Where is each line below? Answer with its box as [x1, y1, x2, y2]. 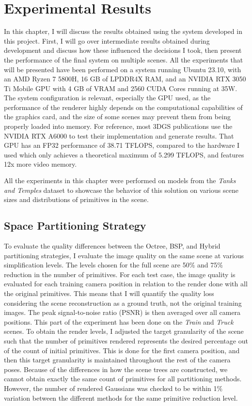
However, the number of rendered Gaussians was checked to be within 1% [4, 383, 223, 393]
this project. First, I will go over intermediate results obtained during [4, 35, 210, 46]
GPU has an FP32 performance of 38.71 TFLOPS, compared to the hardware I [4, 140, 240, 150]
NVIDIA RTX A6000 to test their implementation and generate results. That [4, 130, 234, 141]
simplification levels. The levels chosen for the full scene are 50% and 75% [4, 260, 223, 270]
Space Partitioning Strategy [4, 218, 146, 233]
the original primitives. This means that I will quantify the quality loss [4, 288, 214, 298]
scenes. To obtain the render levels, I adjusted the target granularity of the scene [4, 326, 244, 336]
